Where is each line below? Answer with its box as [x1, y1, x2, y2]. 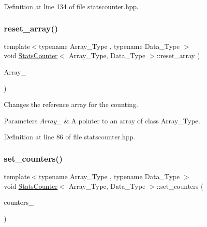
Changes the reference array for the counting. [4, 99, 138, 109]
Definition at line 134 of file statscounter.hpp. [4, 1, 139, 11]
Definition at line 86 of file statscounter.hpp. [4, 132, 135, 142]
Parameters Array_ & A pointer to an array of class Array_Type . [4, 115, 200, 125]
